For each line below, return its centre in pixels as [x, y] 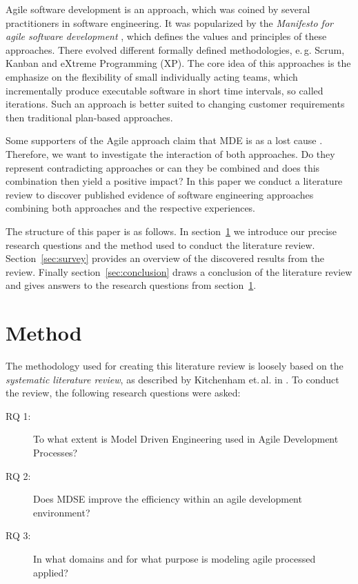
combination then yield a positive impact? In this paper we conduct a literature [174, 181]
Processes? [56, 452]
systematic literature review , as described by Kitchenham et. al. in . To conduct [172, 379]
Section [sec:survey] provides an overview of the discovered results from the [165, 258]
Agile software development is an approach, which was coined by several [158, 9]
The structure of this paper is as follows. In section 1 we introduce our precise [171, 231]
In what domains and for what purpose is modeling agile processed [175, 558]
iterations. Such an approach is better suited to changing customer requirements [175, 104]
